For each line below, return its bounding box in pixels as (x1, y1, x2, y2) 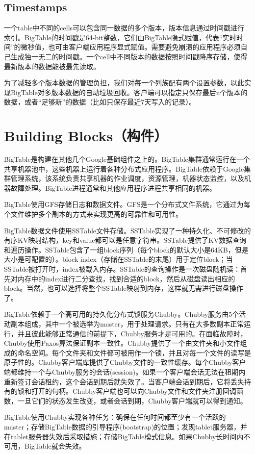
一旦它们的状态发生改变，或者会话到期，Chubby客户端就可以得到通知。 (17, 395, 247, 405)
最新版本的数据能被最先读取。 (4, 61, 100, 71)
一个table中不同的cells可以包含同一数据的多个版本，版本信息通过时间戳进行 (4, 23, 245, 33)
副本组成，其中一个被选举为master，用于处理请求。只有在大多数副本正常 (10, 318, 244, 328)
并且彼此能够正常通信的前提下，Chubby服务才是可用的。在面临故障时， (17, 328, 247, 338)
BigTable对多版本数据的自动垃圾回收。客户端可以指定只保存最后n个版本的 (10, 87, 248, 97)
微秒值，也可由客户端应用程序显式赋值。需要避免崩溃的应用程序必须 (21, 42, 241, 52)
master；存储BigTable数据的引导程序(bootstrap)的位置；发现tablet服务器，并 (4, 421, 247, 431)
